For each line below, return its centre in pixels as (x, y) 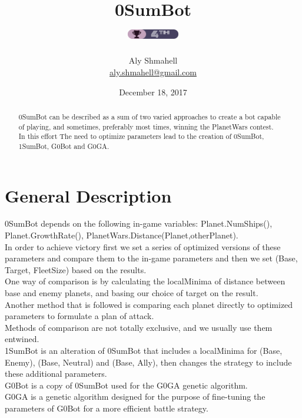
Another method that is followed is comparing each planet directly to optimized (149, 304)
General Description (88, 195)
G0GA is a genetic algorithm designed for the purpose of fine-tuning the (135, 397)
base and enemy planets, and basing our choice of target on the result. (132, 293)
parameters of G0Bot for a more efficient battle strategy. (107, 408)
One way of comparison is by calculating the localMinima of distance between (145, 281)
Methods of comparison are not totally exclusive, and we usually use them (139, 327)
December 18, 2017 (153, 92)
